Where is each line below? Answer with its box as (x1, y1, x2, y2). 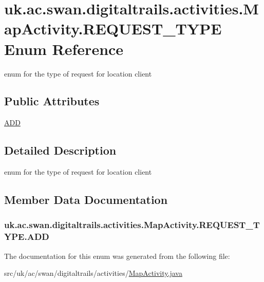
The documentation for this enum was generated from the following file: (4, 250, 230, 261)
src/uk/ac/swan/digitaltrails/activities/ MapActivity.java (4, 268, 182, 278)
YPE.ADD (4, 230, 49, 243)
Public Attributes (4, 93, 100, 109)
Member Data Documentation (4, 192, 168, 208)
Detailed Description (4, 142, 117, 158)
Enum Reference (4, 38, 124, 59)
